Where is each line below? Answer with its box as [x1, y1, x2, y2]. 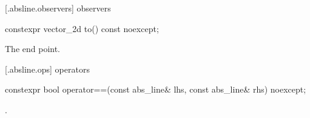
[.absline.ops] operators [5, 62, 90, 75]
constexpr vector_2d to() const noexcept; [5, 22, 159, 34]
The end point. [5, 42, 61, 55]
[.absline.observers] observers [5, 2, 111, 14]
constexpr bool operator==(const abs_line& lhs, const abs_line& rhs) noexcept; [5, 83, 306, 96]
